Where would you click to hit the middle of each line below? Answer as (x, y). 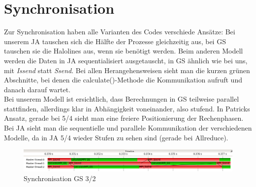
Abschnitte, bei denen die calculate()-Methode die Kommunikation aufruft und (123, 80)
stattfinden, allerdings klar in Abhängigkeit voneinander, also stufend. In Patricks (127, 108)
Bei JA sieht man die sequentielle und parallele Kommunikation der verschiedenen (128, 128)
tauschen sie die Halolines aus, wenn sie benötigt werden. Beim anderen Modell (124, 51)
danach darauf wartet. (37, 89)
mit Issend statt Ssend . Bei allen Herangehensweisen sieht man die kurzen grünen (127, 70)
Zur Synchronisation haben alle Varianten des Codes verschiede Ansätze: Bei (120, 32)
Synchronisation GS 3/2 (60, 178)
